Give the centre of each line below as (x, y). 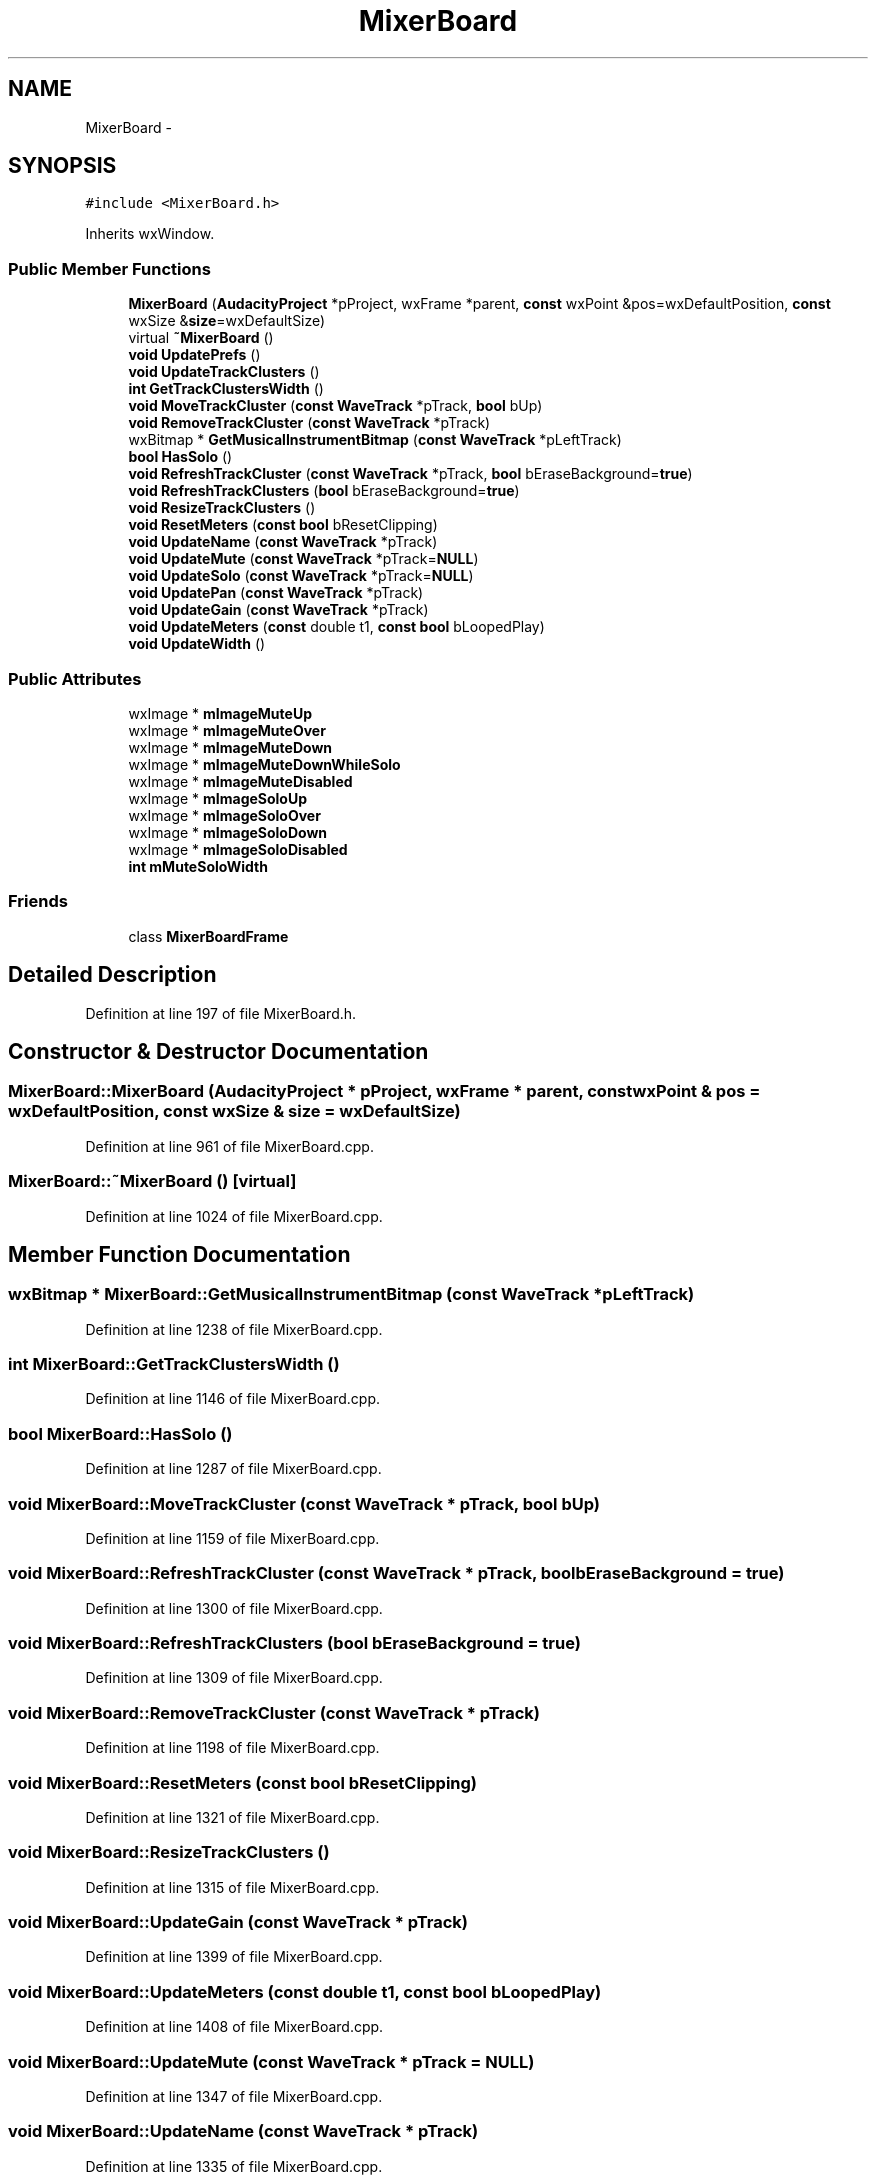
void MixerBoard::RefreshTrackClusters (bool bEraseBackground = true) (294, 1643)
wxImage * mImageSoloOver (224, 815)
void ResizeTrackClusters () (222, 508)
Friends (38, 901)
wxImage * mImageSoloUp (218, 798)
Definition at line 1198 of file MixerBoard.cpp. (232, 1748)
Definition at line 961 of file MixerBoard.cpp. (229, 1146)
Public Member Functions (109, 268)
